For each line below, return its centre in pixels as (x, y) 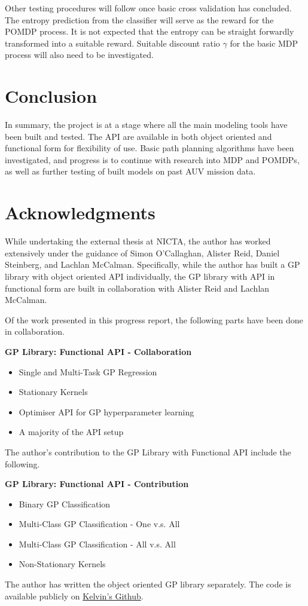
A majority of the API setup (71, 432)
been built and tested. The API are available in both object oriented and (138, 136)
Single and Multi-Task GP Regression (88, 371)
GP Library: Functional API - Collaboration (98, 351)
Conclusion (51, 96)
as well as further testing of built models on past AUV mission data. (130, 171)
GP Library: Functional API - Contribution (97, 484)
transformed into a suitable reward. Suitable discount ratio (112, 43)
